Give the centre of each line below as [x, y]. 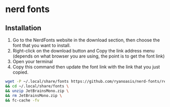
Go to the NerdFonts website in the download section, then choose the [86, 40]
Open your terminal [33, 61]
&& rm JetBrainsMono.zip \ [34, 95]
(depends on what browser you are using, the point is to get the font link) [89, 56]
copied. [20, 72]
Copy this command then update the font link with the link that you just [86, 67]
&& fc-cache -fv [22, 100]
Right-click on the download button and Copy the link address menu [83, 51]
